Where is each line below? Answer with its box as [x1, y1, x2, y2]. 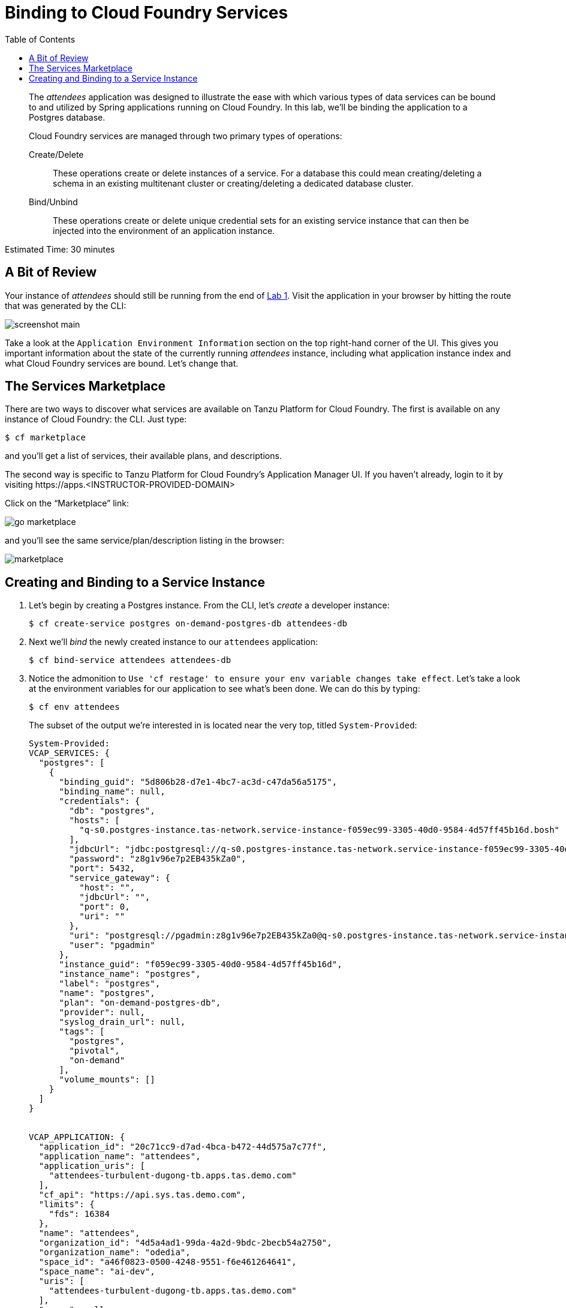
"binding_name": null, [59, 787, 165, 797]
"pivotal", [69, 1046, 120, 1056]
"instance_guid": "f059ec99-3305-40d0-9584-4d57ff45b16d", [59, 959, 342, 970]
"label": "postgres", [59, 979, 161, 989]
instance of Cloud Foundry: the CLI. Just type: [5, 414, 187, 425]
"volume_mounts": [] [59, 1075, 155, 1085]
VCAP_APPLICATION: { [29, 1132, 125, 1142]
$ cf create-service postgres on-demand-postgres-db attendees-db [29, 619, 348, 629]
